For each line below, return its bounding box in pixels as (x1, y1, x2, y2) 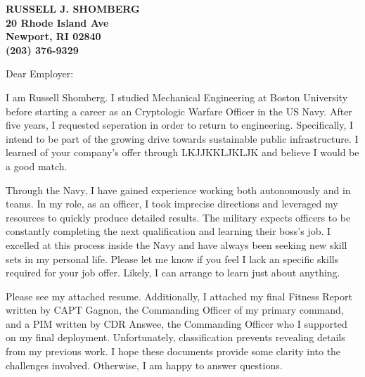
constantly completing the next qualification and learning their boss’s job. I (6, 224, 331, 238)
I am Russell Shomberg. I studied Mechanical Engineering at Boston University (6, 89, 348, 104)
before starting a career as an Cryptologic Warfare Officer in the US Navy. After (6, 103, 352, 118)
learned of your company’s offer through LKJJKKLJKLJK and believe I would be (6, 145, 359, 160)
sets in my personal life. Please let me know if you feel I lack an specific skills (6, 251, 339, 266)
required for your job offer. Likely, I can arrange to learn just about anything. (6, 265, 340, 280)
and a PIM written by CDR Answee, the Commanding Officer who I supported (6, 316, 347, 331)
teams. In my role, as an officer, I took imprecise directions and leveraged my (6, 196, 338, 211)
